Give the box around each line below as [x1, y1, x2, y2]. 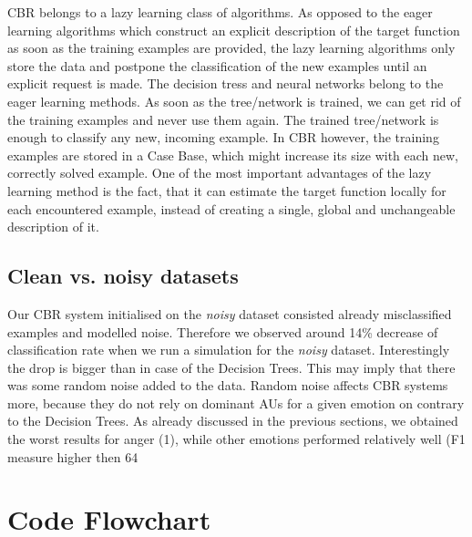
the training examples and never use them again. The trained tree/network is [7, 109, 439, 129]
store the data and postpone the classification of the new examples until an [7, 56, 427, 75]
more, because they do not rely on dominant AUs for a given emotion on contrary [7, 393, 465, 412]
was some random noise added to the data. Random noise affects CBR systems [7, 376, 448, 395]
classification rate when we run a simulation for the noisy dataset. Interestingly [7, 340, 450, 359]
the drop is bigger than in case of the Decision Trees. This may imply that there [7, 357, 456, 377]
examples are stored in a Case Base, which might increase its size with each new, [7, 145, 459, 164]
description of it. [7, 217, 99, 236]
